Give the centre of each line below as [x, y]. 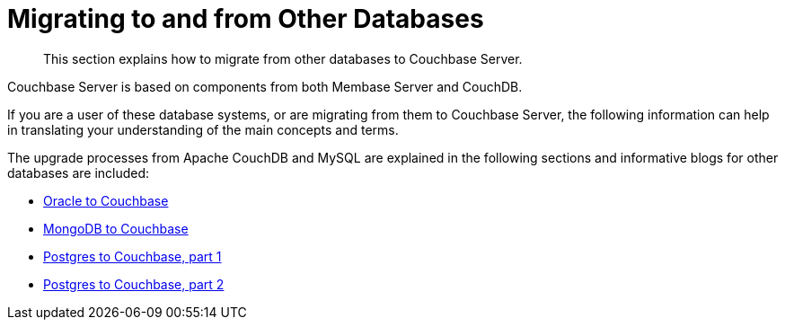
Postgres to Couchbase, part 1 [132, 256]
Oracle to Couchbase [106, 200]
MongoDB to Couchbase [116, 228]
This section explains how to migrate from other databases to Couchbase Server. [283, 58]
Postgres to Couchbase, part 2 [134, 284]
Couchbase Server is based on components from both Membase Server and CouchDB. [265, 86]
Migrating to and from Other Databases [246, 19]
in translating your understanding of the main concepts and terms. [203, 129]
